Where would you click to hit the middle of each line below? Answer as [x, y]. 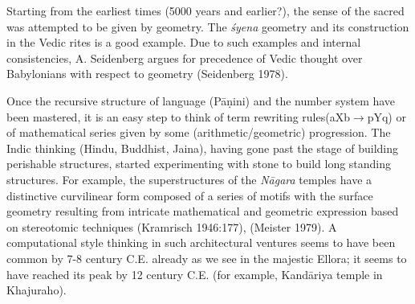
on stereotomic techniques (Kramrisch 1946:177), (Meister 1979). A [172, 226]
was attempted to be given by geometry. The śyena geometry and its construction [208, 26]
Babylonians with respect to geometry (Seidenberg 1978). [147, 74]
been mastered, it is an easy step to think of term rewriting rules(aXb [178, 116]
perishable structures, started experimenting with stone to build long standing [199, 164]
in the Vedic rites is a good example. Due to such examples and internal [184, 42]
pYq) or [387, 116]
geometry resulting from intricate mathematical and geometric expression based [203, 211]
